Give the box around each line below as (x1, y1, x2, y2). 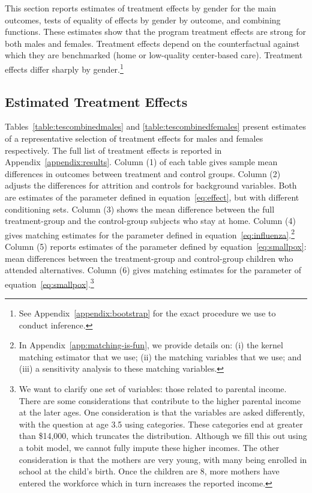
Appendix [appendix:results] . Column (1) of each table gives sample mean (5, 156, 278, 168)
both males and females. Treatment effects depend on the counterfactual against (5, 37, 300, 49)
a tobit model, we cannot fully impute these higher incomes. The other (19, 441, 280, 453)
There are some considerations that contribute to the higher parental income (19, 394, 301, 407)
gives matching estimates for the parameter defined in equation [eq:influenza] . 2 (5, 226, 295, 241)
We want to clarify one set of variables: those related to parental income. (19, 383, 287, 395)
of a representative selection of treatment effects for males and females (5, 132, 263, 145)
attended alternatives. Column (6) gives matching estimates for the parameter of (5, 264, 301, 276)
